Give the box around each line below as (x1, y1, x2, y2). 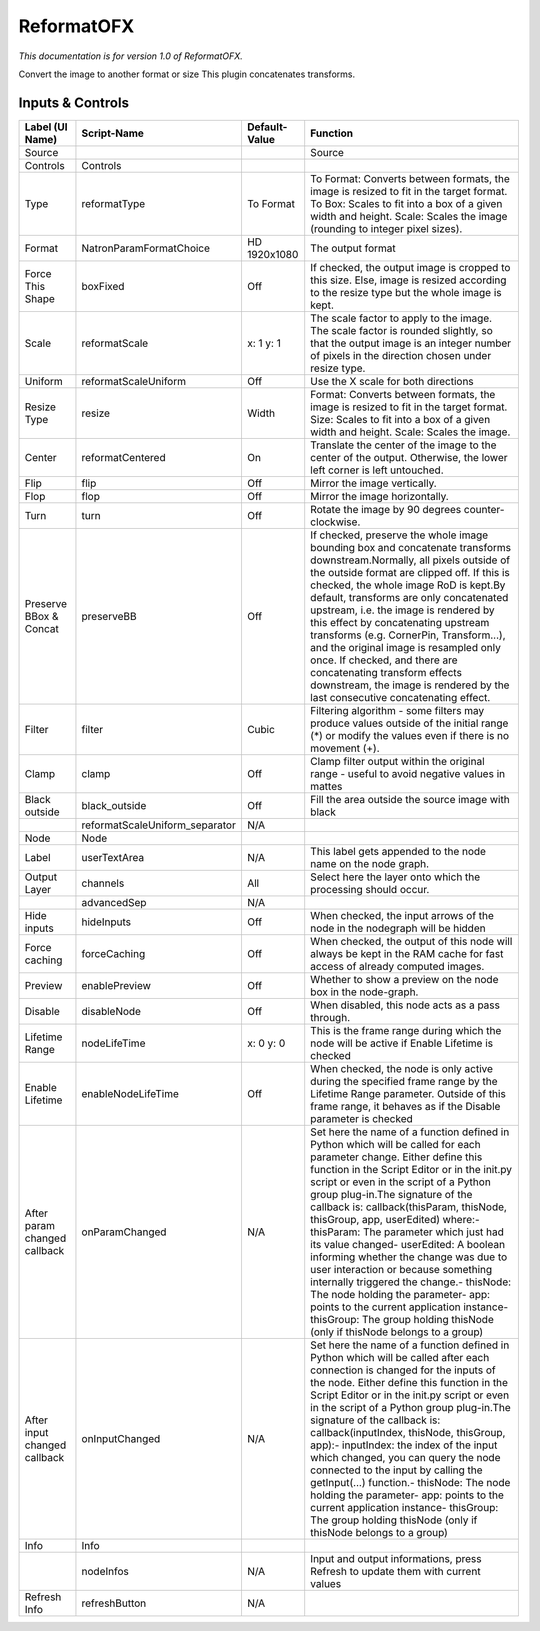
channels (81, 876, 125, 890)
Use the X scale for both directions (310, 374, 474, 388)
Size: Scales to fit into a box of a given (310, 412, 491, 426)
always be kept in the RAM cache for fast (310, 946, 504, 960)
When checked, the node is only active (310, 1061, 494, 1075)
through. (310, 1010, 350, 1024)
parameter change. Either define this (310, 1150, 483, 1164)
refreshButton (81, 1596, 147, 1610)
